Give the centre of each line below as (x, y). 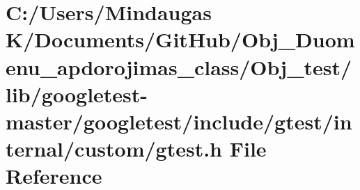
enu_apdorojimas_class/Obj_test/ (179, 66)
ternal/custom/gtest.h (114, 149)
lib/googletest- (77, 94)
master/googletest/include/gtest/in (179, 121)
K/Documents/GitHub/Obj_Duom (180, 39)
